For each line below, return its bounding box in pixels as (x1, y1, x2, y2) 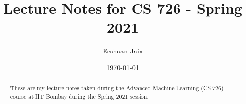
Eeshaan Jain (103, 46, 143, 56)
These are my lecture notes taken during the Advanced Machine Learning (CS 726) (10, 84, 224, 92)
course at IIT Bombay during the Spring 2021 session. (10, 92, 149, 100)
